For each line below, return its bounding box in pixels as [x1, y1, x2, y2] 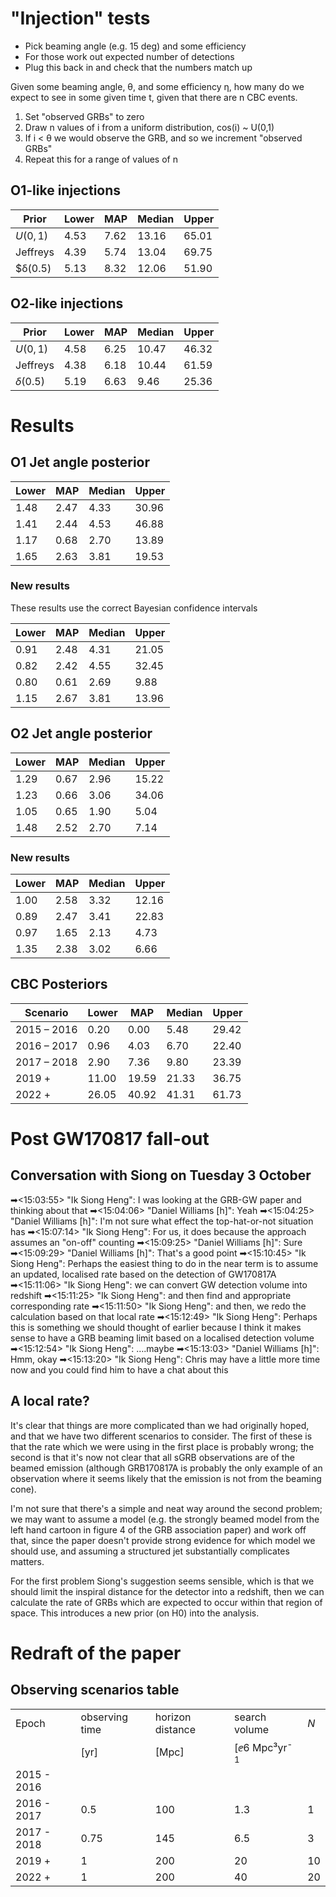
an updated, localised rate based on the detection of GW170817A [10, 1268, 277, 1280]
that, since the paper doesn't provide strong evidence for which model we [10, 1534, 316, 1546]
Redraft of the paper [10, 1642, 182, 1664]
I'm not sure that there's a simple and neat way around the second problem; [10, 1502, 323, 1514]
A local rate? [10, 1393, 90, 1410]
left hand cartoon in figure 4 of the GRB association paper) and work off [10, 1523, 307, 1536]
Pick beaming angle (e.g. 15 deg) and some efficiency [24, 40, 247, 52]
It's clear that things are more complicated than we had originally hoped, [10, 1419, 310, 1431]
